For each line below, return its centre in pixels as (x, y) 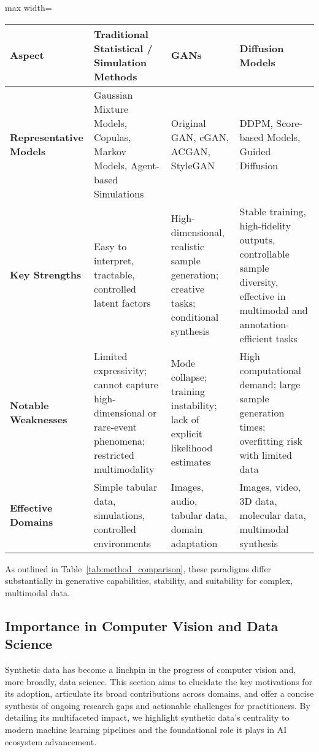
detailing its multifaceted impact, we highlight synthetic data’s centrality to (147, 717)
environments (122, 543)
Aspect (27, 55)
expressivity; (120, 370)
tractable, (114, 275)
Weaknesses (39, 420)
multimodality (124, 469)
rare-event (115, 426)
